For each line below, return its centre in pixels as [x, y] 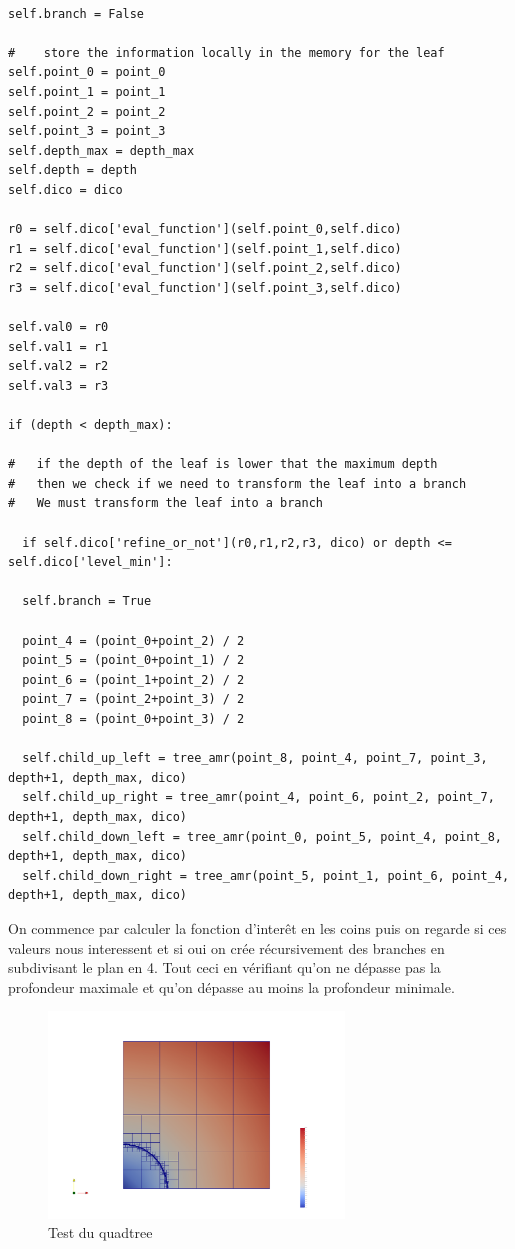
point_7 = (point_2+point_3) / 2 [133, 699]
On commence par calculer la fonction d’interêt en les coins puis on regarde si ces [257, 927]
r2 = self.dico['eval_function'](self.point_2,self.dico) [205, 268]
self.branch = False [76, 13]
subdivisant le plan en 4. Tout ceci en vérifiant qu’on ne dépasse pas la [224, 967]
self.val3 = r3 [58, 385]
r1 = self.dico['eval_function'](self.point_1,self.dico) [205, 248]
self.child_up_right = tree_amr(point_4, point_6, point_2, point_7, [258, 797]
